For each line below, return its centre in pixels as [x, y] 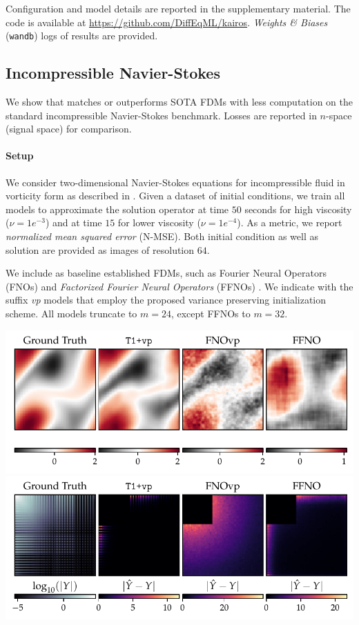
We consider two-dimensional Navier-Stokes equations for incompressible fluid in [175, 182]
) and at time [74, 222]
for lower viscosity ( [159, 222]
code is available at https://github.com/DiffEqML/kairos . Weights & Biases [167, 22]
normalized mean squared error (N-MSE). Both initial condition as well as [162, 236]
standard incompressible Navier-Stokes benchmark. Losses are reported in [161, 115]
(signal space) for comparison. [69, 129]
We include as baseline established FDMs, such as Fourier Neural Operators [166, 273]
